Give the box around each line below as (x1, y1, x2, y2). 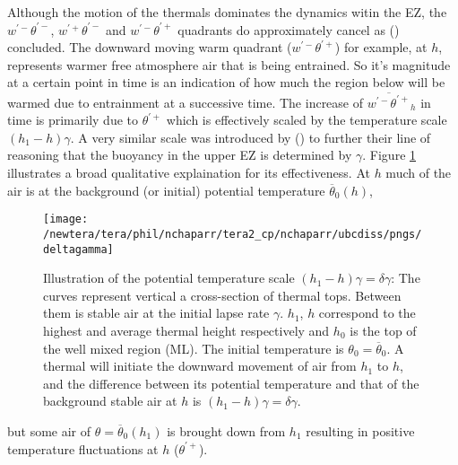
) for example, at (334, 38, 428, 57)
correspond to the (318, 303, 416, 322)
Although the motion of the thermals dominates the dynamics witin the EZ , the (7, 3, 447, 21)
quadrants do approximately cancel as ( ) (177, 20, 400, 39)
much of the (385, 163, 452, 182)
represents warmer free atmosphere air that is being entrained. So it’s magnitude (7, 55, 451, 74)
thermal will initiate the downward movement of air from (43, 356, 357, 375)
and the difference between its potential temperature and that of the (43, 373, 419, 392)
